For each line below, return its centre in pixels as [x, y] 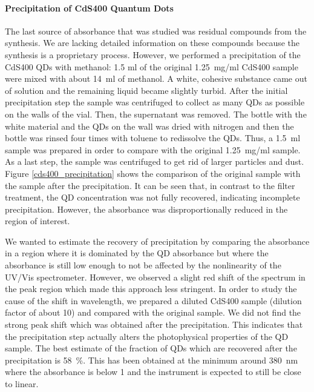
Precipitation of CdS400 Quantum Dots [89, 8]
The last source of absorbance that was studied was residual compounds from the [156, 31]
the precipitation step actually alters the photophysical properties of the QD [147, 336]
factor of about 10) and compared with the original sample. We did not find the [153, 312]
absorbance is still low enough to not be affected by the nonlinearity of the [143, 265]
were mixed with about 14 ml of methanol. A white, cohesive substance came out [156, 78]
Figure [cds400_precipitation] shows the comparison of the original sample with [153, 173]
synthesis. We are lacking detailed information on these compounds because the [152, 43]
